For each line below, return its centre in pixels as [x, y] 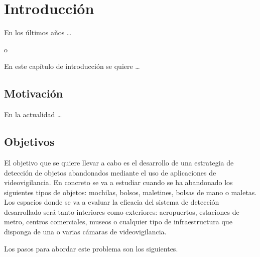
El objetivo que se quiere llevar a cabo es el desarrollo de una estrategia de [119, 162]
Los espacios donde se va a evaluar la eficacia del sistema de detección [112, 202]
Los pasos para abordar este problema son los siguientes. [91, 248]
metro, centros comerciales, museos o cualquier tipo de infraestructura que [118, 222]
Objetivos [29, 142]
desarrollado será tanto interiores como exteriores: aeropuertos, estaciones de [122, 211]
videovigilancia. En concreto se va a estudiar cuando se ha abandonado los [118, 182]
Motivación [34, 93]
